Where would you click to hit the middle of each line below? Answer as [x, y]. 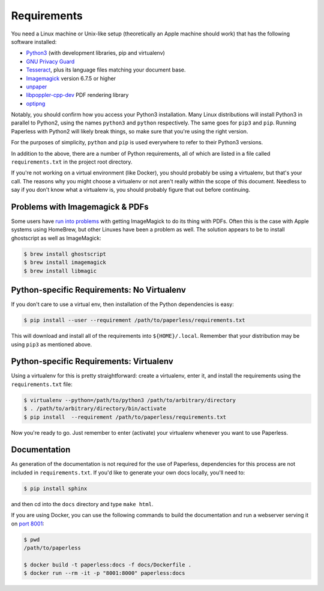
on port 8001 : [28, 524]
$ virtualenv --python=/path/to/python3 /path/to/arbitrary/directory [130, 400]
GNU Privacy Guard [50, 61]
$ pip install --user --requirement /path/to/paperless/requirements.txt [134, 320]
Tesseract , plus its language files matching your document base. [106, 70]
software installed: [34, 41]
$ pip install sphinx [55, 488]
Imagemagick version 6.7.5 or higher [71, 78]
